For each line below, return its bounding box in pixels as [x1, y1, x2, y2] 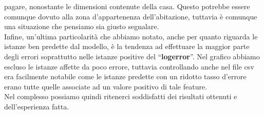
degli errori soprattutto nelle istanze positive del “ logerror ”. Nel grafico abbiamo [4, 51, 260, 61]
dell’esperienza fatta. [4, 101, 69, 111]
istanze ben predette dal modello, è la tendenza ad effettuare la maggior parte [4, 41, 250, 52]
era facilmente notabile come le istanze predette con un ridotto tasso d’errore [4, 71, 247, 82]
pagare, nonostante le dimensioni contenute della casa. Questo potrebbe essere [4, 1, 250, 11]
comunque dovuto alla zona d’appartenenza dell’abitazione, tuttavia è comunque [4, 11, 257, 21]
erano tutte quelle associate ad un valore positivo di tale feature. [4, 81, 208, 91]
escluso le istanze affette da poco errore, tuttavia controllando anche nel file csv [4, 61, 254, 72]
